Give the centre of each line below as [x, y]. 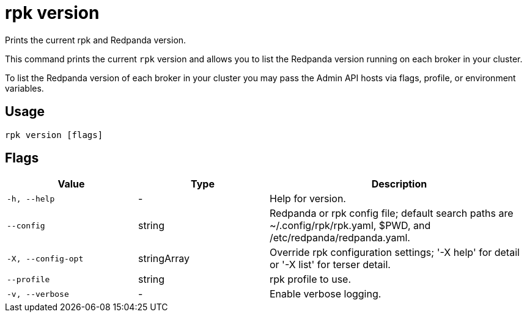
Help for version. [308, 199]
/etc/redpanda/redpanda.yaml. [340, 238]
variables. [24, 88]
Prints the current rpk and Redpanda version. [96, 40]
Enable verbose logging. [326, 294]
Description [399, 184]
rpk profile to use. [311, 279]
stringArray [164, 259]
